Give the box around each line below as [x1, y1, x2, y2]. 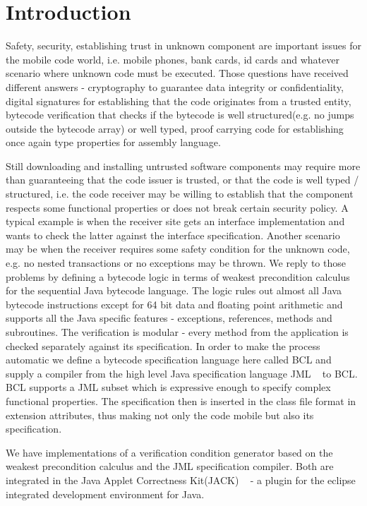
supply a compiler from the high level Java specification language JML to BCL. [6, 366, 358, 380]
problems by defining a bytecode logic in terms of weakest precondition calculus [6, 269, 350, 284]
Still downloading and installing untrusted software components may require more [6, 158, 361, 173]
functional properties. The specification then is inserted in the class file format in [6, 393, 356, 408]
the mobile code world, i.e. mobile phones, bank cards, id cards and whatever [6, 52, 339, 66]
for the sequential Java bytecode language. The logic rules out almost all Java [6, 283, 342, 298]
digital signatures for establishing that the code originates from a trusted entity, [6, 93, 351, 108]
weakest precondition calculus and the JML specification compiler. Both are [6, 459, 334, 474]
